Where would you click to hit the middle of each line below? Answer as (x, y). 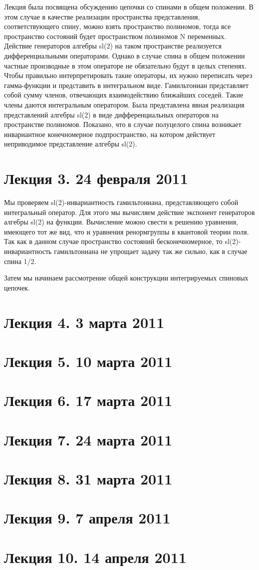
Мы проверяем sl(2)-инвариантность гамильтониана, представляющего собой (121, 202)
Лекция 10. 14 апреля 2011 (95, 557)
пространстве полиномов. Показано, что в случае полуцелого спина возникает (123, 124)
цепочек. (17, 287)
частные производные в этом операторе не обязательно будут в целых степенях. (126, 65)
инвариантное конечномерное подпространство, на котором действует (110, 134)
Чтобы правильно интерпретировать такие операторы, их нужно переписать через (128, 75)
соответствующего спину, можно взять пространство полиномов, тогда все (118, 26)
